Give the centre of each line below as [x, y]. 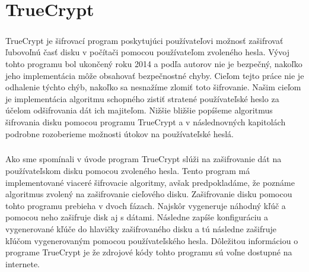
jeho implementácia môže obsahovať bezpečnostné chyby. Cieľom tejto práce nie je [155, 75]
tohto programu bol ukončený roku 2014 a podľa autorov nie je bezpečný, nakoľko [154, 63]
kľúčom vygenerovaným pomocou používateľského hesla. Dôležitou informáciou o [152, 240]
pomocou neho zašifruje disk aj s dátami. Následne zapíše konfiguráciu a [137, 217]
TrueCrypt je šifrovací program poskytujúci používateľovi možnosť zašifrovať [144, 40]
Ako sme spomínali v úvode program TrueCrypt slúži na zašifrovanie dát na [144, 159]
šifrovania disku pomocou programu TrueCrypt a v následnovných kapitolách [146, 121]
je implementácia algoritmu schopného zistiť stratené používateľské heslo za [142, 98]
